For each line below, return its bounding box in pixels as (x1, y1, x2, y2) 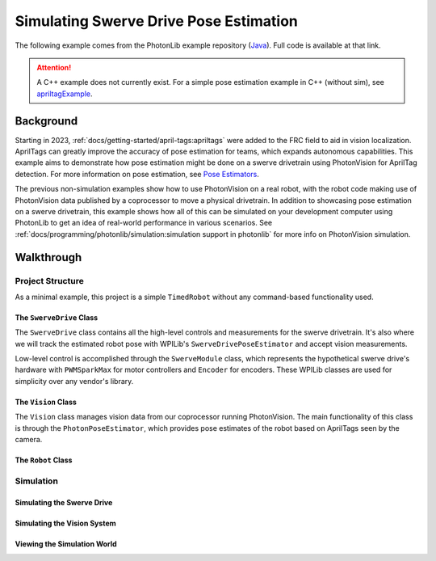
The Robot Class (15, 455, 73, 465)
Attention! (36, 62, 72, 72)
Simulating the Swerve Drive (15, 497, 113, 507)
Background (15, 114, 78, 128)
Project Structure (15, 275, 84, 286)
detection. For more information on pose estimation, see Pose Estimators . (15, 169, 260, 179)
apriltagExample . (36, 89, 93, 99)
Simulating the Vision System (15, 518, 116, 528)
